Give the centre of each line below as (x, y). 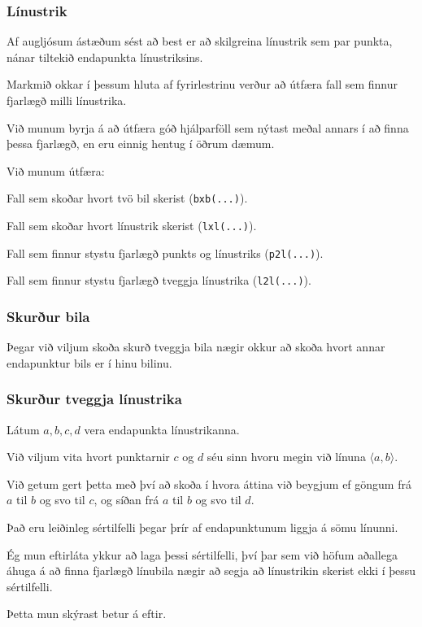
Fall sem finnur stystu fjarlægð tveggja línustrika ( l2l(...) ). (159, 280)
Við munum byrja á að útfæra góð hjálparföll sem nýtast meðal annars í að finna (208, 127)
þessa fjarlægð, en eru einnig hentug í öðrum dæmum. (141, 144)
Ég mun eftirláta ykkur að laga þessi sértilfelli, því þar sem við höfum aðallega (202, 554)
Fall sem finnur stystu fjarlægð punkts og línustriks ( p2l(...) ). (165, 253)
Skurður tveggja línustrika (94, 399)
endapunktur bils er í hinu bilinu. (89, 362)
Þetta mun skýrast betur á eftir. (87, 614)
